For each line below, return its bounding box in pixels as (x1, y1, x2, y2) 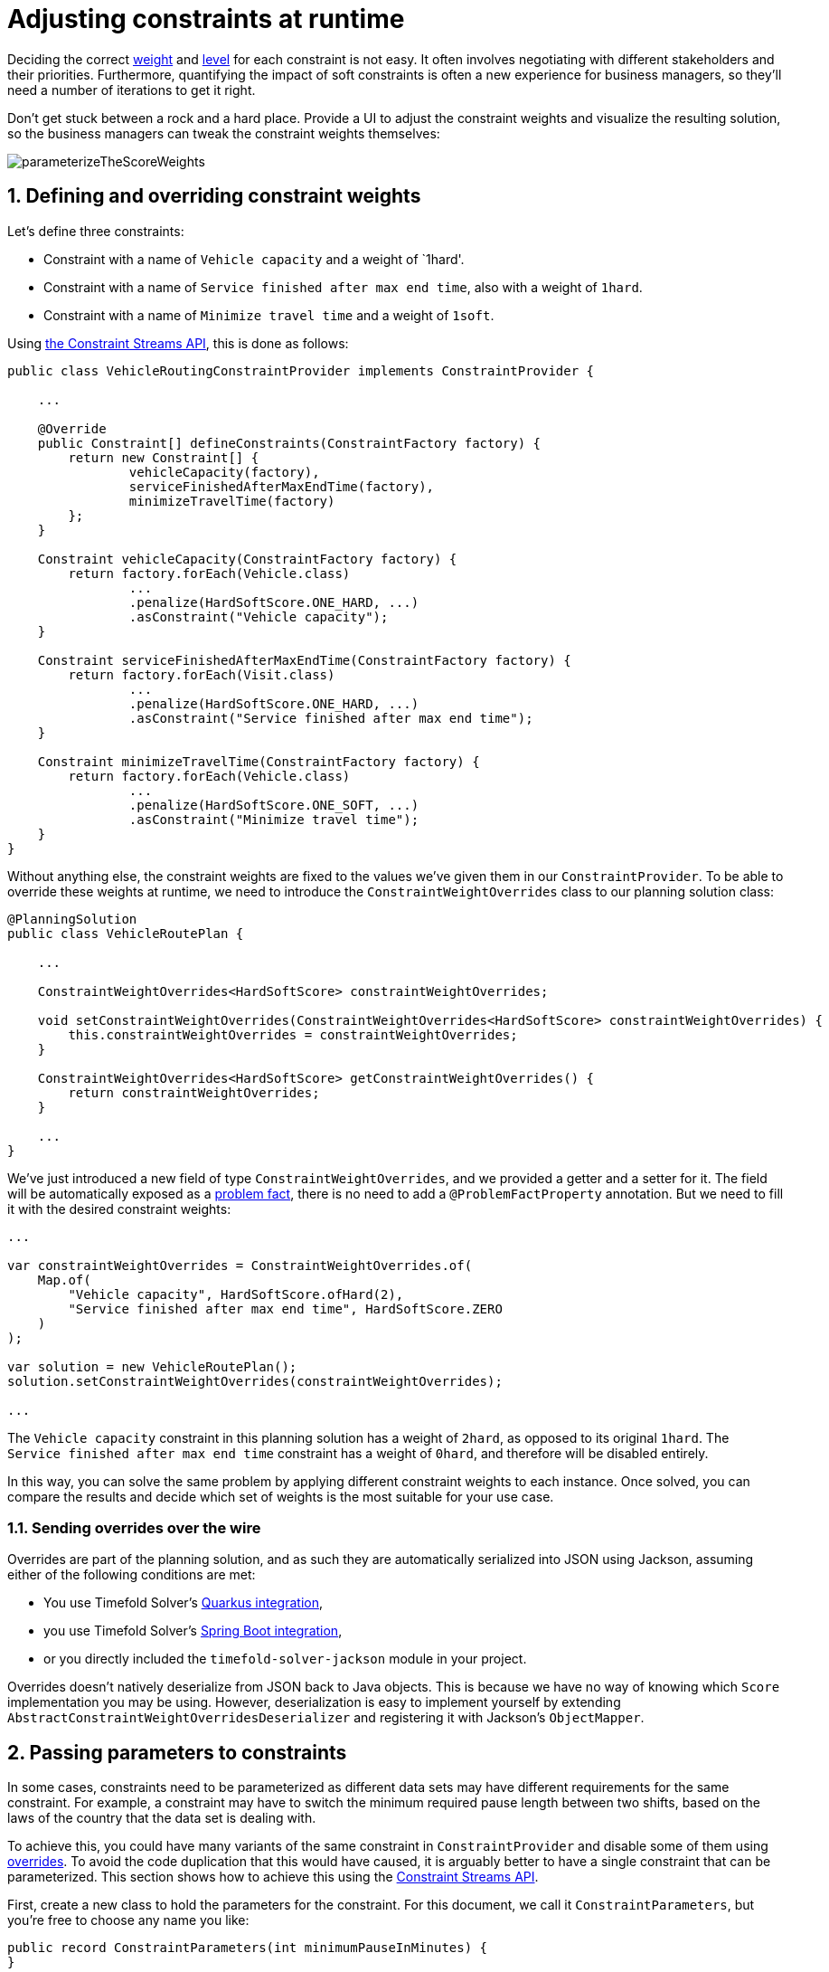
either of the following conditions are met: (7, 1567, 256, 1583)
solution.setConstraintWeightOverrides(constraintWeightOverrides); (7, 1373, 503, 1389)
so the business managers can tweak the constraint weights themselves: (7, 125, 440, 141)
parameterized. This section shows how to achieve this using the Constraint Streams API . (7, 1869, 539, 1885)
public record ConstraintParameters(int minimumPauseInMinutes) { (7, 1940, 488, 1956)
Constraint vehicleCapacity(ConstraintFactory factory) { (37, 551, 457, 566)
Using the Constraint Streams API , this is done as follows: (7, 335, 349, 351)
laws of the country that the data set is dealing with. (7, 1810, 316, 1826)
